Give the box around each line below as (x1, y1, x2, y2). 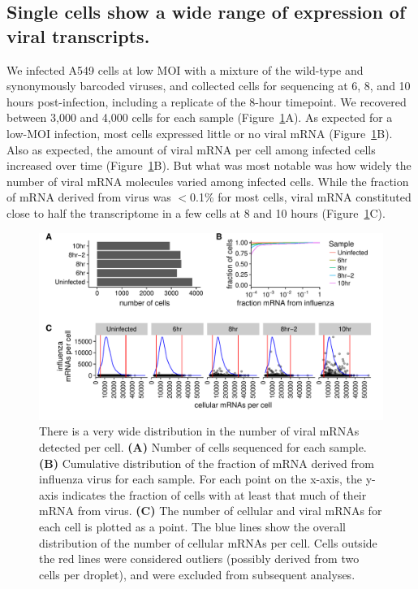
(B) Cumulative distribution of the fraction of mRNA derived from (39, 454, 374, 471)
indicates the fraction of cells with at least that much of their (62, 486, 367, 503)
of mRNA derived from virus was (6, 188, 171, 206)
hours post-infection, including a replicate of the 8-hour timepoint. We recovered (6, 93, 407, 110)
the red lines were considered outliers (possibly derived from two (39, 550, 360, 567)
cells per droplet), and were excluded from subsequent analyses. (39, 565, 356, 583)
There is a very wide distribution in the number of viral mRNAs (39, 422, 360, 440)
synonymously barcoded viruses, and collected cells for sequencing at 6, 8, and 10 (6, 77, 411, 94)
